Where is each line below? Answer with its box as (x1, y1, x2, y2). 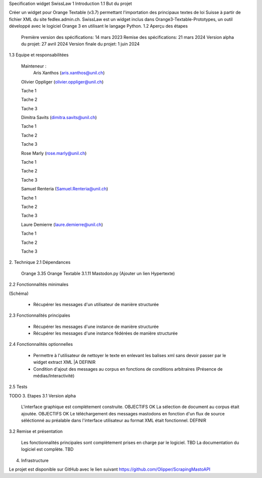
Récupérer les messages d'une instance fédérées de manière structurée (33, 330, 178, 336)
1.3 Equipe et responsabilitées (9, 52, 69, 58)
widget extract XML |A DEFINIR (33, 359, 96, 365)
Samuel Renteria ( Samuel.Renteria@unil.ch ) (21, 186, 109, 192)
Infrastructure (21, 457, 49, 463)
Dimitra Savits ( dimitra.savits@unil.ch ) (21, 115, 97, 120)
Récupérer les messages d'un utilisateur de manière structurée (33, 301, 159, 307)
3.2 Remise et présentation (9, 428, 63, 434)
